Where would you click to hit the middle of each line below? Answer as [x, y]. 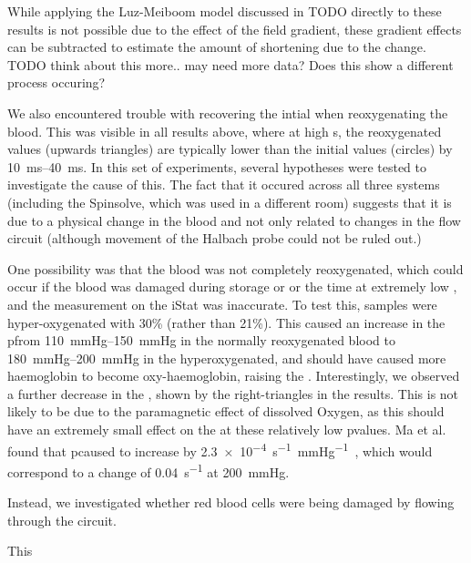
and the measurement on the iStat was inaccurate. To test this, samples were [222, 304]
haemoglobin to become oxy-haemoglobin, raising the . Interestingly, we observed [234, 376]
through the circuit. [62, 520]
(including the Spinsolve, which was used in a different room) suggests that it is [230, 202]
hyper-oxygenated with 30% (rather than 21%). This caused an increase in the [226, 322]
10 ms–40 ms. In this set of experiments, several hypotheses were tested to [217, 166]
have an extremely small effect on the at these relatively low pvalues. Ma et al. [227, 430]
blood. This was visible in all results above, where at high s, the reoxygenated [225, 131]
